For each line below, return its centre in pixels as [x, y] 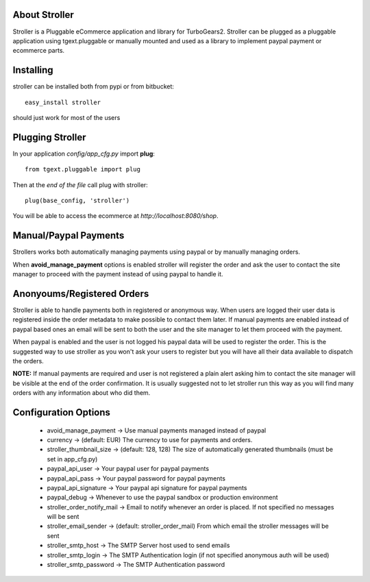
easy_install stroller [63, 102]
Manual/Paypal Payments [69, 235]
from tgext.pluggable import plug [83, 169]
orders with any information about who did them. [82, 393]
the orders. [28, 361]
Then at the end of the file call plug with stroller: [81, 184]
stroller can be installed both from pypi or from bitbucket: [94, 86]
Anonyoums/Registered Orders [81, 294]
